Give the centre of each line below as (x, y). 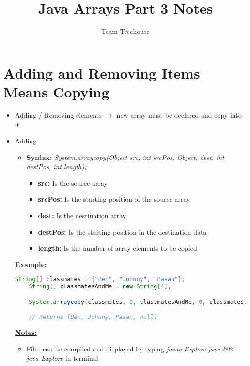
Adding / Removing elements (58, 115)
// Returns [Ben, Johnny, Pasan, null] (93, 317)
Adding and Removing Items (102, 72)
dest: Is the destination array (82, 215)
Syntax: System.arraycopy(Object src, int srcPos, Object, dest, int (125, 157)
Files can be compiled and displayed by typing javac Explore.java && (130, 348)
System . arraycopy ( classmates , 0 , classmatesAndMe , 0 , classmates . (138, 302)
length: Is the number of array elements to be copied (117, 248)
